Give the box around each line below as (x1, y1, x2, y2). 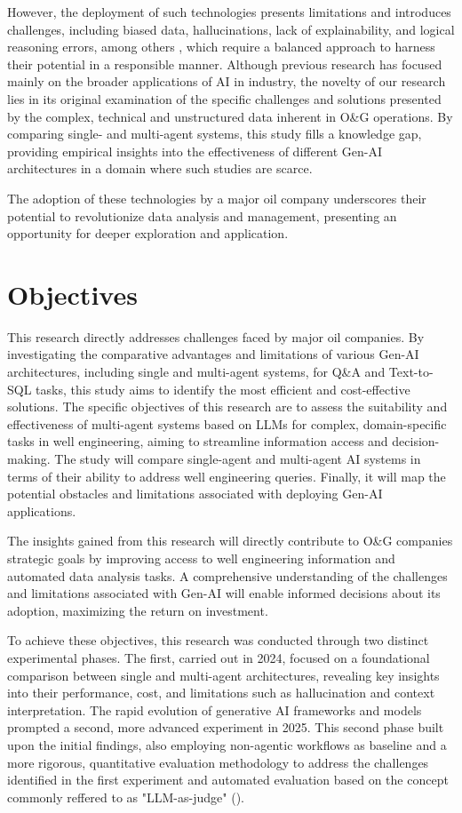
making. (7, 450, 51, 467)
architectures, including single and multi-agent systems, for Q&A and (7, 363, 386, 381)
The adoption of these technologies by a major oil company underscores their (7, 188, 426, 207)
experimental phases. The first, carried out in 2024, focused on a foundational (7, 648, 430, 666)
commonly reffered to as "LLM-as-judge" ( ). (7, 787, 244, 806)
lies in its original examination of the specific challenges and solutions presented (7, 89, 442, 108)
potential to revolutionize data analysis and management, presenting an (7, 206, 397, 225)
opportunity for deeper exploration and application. (7, 224, 289, 243)
